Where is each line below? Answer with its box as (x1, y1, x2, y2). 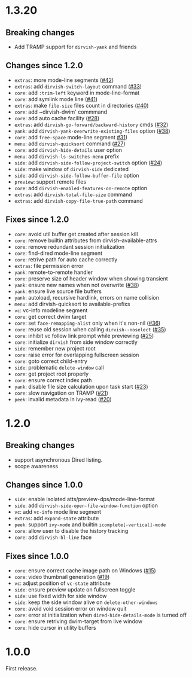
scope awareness (14, 462, 58, 469)
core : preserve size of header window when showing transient (14, 275, 168, 282)
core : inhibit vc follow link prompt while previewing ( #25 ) (14, 332, 154, 339)
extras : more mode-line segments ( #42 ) (14, 76, 114, 84)
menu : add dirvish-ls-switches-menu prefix (14, 153, 120, 160)
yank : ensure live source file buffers (14, 288, 102, 295)
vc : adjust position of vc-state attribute (14, 580, 111, 587)
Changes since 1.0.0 (5, 480, 83, 490)
